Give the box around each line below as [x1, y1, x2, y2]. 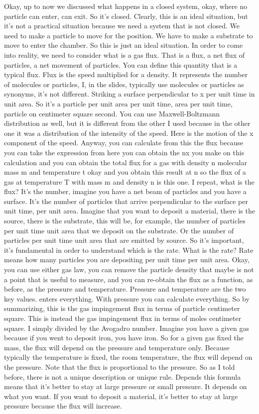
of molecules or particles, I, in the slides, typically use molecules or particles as [4, 79, 244, 89]
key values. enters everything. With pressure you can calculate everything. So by [4, 293, 250, 304]
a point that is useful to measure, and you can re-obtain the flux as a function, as [4, 274, 253, 284]
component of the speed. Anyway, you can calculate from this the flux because [4, 137, 244, 148]
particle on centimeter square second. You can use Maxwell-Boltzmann [4, 108, 220, 118]
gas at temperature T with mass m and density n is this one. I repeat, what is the [4, 176, 255, 187]
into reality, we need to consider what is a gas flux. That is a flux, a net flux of [4, 49, 245, 60]
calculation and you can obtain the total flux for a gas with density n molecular [4, 157, 247, 167]
